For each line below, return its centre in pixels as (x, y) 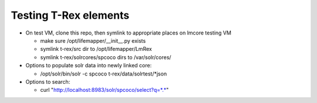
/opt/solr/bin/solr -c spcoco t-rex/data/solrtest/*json (104, 74)
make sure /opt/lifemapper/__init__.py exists (93, 40)
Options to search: (48, 81)
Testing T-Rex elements (70, 15)
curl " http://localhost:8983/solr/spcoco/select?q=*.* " (104, 90)
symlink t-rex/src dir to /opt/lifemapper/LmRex (96, 49)
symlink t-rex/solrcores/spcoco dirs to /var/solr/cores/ (106, 57)
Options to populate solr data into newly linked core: (89, 66)
